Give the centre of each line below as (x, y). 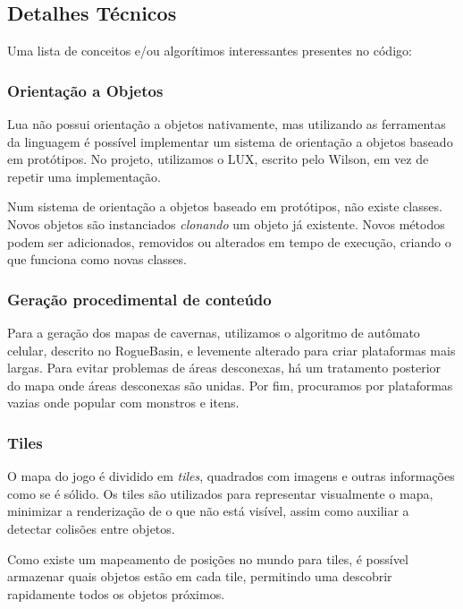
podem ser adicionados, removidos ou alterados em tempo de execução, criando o (229, 241)
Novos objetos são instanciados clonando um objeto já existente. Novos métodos (226, 223)
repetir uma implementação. (84, 176)
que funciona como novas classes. (97, 259)
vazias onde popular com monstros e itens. (123, 403)
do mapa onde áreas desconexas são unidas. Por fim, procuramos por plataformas (230, 385)
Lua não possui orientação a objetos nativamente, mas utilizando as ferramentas (227, 124)
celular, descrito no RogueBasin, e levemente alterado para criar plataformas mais (231, 350)
